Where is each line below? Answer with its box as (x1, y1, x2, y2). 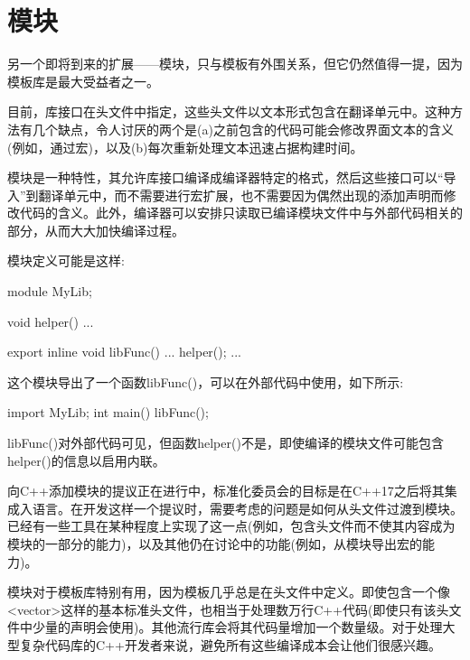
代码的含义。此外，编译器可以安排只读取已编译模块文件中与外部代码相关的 (19, 203, 463, 222)
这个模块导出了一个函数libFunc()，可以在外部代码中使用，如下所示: (7, 372, 404, 391)
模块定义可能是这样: (7, 251, 125, 270)
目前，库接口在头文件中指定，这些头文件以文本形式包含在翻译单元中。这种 (7, 102, 450, 121)
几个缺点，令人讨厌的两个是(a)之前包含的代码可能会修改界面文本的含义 (32, 119, 454, 138)
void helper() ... (7, 311, 94, 330)
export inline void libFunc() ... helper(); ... (7, 342, 241, 361)
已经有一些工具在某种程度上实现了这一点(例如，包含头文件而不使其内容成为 (7, 516, 456, 535)
